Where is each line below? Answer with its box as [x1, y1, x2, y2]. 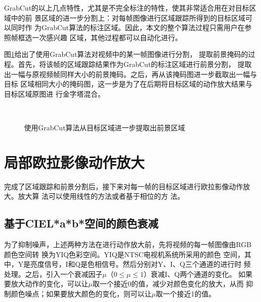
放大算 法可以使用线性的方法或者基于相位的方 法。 [18, 191, 185, 201]
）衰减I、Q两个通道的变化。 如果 [144, 268, 252, 279]
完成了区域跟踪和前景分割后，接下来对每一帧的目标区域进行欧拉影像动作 [4, 181, 243, 191]
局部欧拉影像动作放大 [4, 152, 145, 172]
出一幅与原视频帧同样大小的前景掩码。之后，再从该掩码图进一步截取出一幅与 [4, 68, 257, 79]
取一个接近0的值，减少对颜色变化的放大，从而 [92, 278, 244, 289]
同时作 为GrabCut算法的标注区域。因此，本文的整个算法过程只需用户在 [11, 22, 245, 33]
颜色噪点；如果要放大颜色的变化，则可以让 [11, 288, 152, 299]
